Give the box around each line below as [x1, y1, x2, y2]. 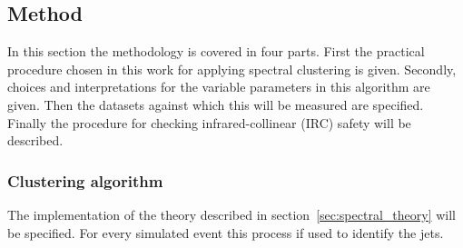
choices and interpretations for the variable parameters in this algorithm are [7, 77, 430, 96]
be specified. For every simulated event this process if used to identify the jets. [7, 223, 444, 242]
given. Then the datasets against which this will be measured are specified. [7, 94, 424, 114]
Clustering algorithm [7, 169, 163, 192]
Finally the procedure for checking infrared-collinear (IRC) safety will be [7, 113, 411, 132]
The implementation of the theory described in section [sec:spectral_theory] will [7, 204, 456, 223]
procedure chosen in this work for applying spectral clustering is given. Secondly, [7, 59, 457, 78]
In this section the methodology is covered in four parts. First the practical [7, 42, 425, 61]
